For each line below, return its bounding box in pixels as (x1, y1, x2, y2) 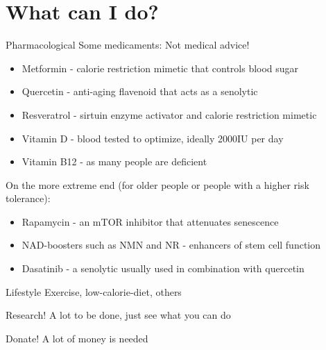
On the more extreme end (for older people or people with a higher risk (6, 177, 309, 192)
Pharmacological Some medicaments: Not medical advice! (6, 37, 250, 52)
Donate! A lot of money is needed (6, 331, 148, 345)
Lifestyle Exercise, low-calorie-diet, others (6, 284, 182, 299)
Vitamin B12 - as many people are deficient (22, 154, 207, 169)
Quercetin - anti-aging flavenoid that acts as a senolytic (22, 84, 258, 99)
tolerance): (6, 191, 51, 206)
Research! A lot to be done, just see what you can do (6, 308, 231, 322)
